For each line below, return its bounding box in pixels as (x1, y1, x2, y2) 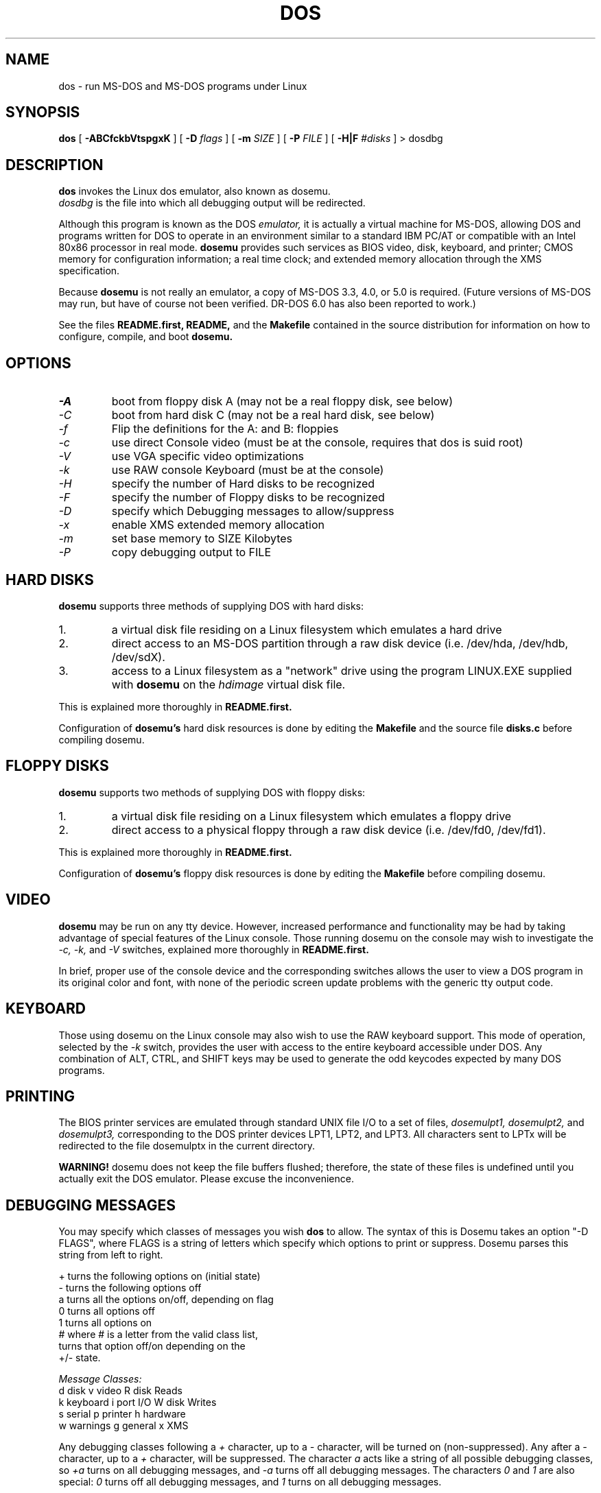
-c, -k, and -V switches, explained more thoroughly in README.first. (58, 943, 369, 955)
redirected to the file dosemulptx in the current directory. (58, 1140, 315, 1152)
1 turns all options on (58, 1317, 152, 1329)
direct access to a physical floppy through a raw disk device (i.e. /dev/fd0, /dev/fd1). (111, 822, 546, 837)
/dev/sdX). (111, 649, 165, 664)
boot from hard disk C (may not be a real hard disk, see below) (111, 408, 435, 422)
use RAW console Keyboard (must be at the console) (111, 463, 384, 477)
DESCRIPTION (5, 156, 104, 174)
